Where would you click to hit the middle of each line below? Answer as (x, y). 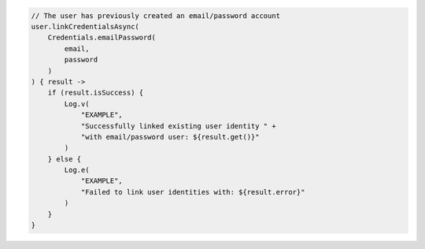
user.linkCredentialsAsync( (85, 26)
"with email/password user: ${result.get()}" (170, 137)
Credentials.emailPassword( (102, 38)
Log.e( (77, 170)
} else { (65, 159)
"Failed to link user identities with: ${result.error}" (193, 192)
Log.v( (77, 104)
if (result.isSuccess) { (96, 93)
